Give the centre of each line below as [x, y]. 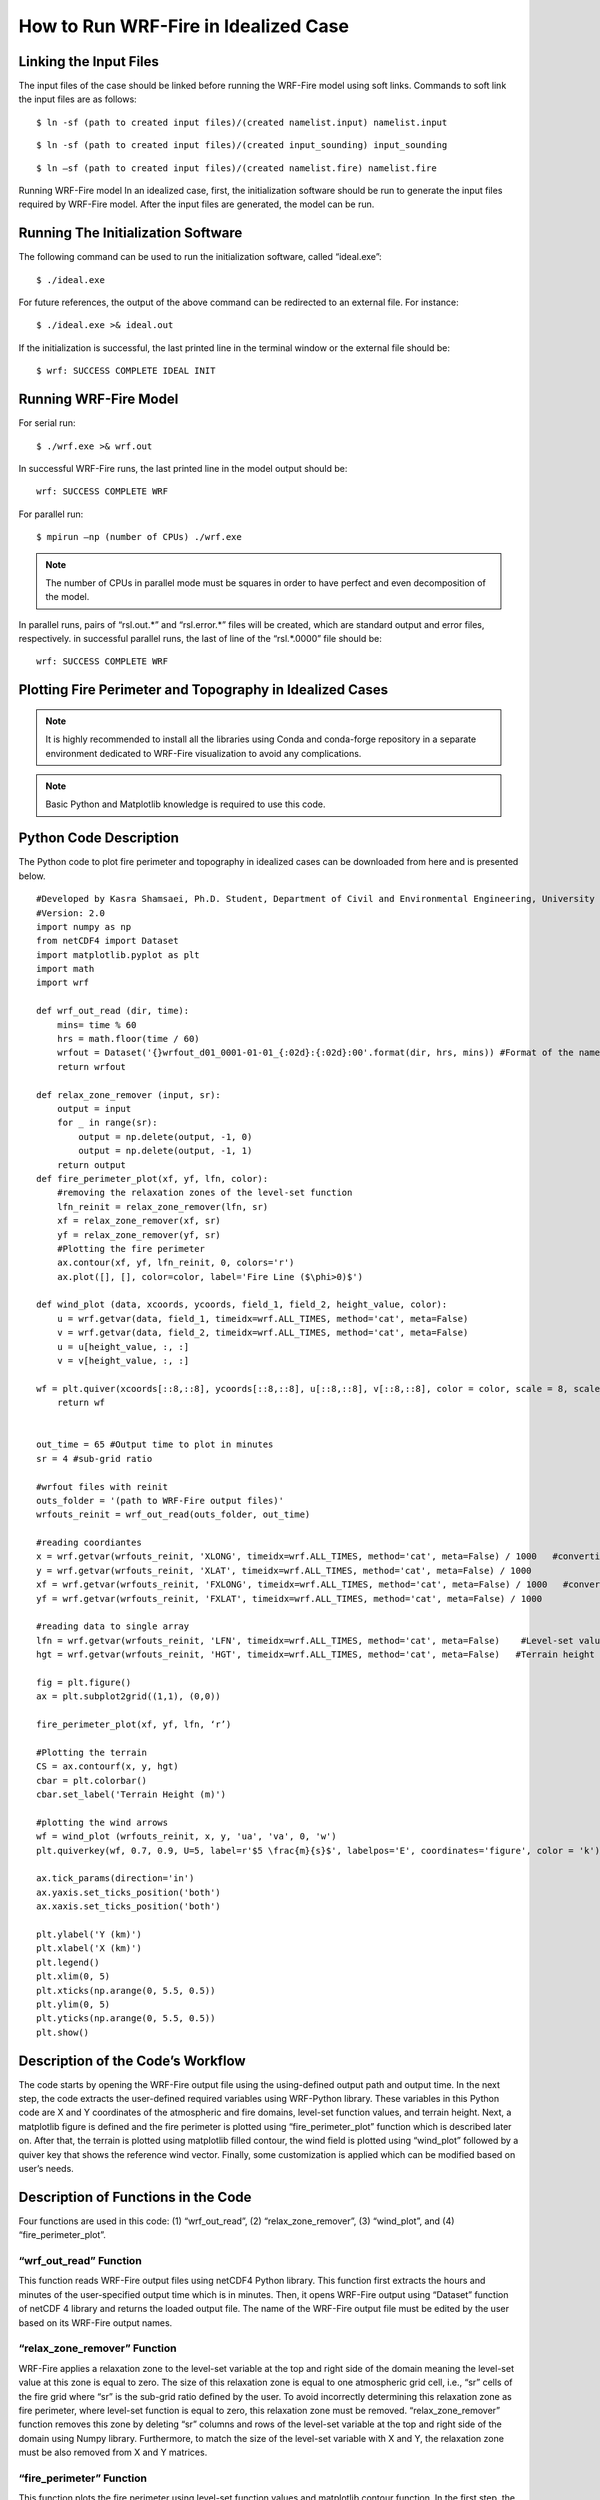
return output [91, 1164]
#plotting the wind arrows [102, 1822]
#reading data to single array [113, 1626]
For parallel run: [51, 514]
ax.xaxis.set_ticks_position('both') [129, 1906]
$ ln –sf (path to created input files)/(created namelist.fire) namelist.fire [236, 168]
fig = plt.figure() [84, 1682]
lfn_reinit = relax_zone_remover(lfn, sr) [162, 1206]
